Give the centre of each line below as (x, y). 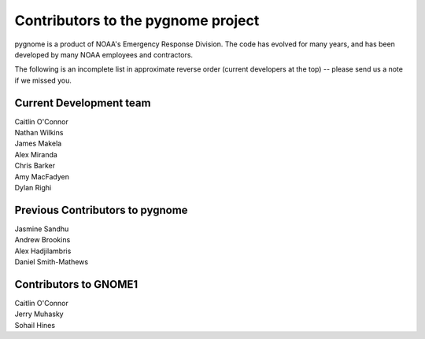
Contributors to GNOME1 (76, 284)
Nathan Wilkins (39, 133)
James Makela (38, 144)
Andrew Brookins (42, 240)
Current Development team (83, 103)
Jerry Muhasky (39, 314)
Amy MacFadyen (42, 176)
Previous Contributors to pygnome (101, 210)
